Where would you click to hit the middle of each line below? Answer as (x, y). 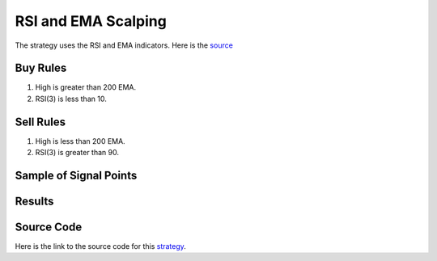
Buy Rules (41, 68)
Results (34, 201)
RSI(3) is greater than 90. (77, 153)
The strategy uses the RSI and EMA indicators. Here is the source (124, 45)
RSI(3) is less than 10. (71, 99)
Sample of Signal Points (76, 175)
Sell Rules (40, 122)
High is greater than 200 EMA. (86, 87)
